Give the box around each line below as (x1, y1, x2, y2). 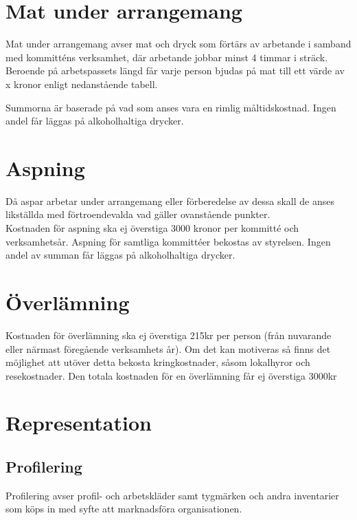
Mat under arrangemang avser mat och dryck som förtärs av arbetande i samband (5, 36, 352, 51)
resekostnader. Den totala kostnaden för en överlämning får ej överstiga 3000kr (5, 368, 337, 382)
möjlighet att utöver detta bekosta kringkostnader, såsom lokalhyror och (5, 355, 310, 369)
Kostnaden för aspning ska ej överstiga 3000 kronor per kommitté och (5, 221, 299, 235)
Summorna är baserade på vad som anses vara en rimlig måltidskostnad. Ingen (5, 100, 336, 114)
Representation (5, 409, 152, 437)
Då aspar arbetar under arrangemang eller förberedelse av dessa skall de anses (5, 193, 335, 208)
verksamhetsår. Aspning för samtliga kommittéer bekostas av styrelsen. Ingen (5, 234, 331, 248)
